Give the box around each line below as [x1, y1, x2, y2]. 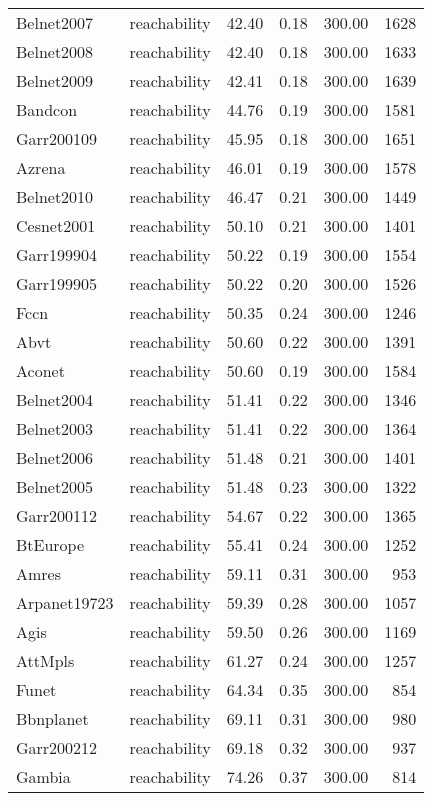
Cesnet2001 [16, 214, 96, 237]
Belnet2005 [16, 475, 94, 498]
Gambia [16, 765, 71, 788]
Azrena [16, 156, 66, 179]
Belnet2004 [16, 388, 94, 411]
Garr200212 [16, 736, 98, 759]
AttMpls [16, 649, 75, 672]
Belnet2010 [16, 185, 94, 208]
